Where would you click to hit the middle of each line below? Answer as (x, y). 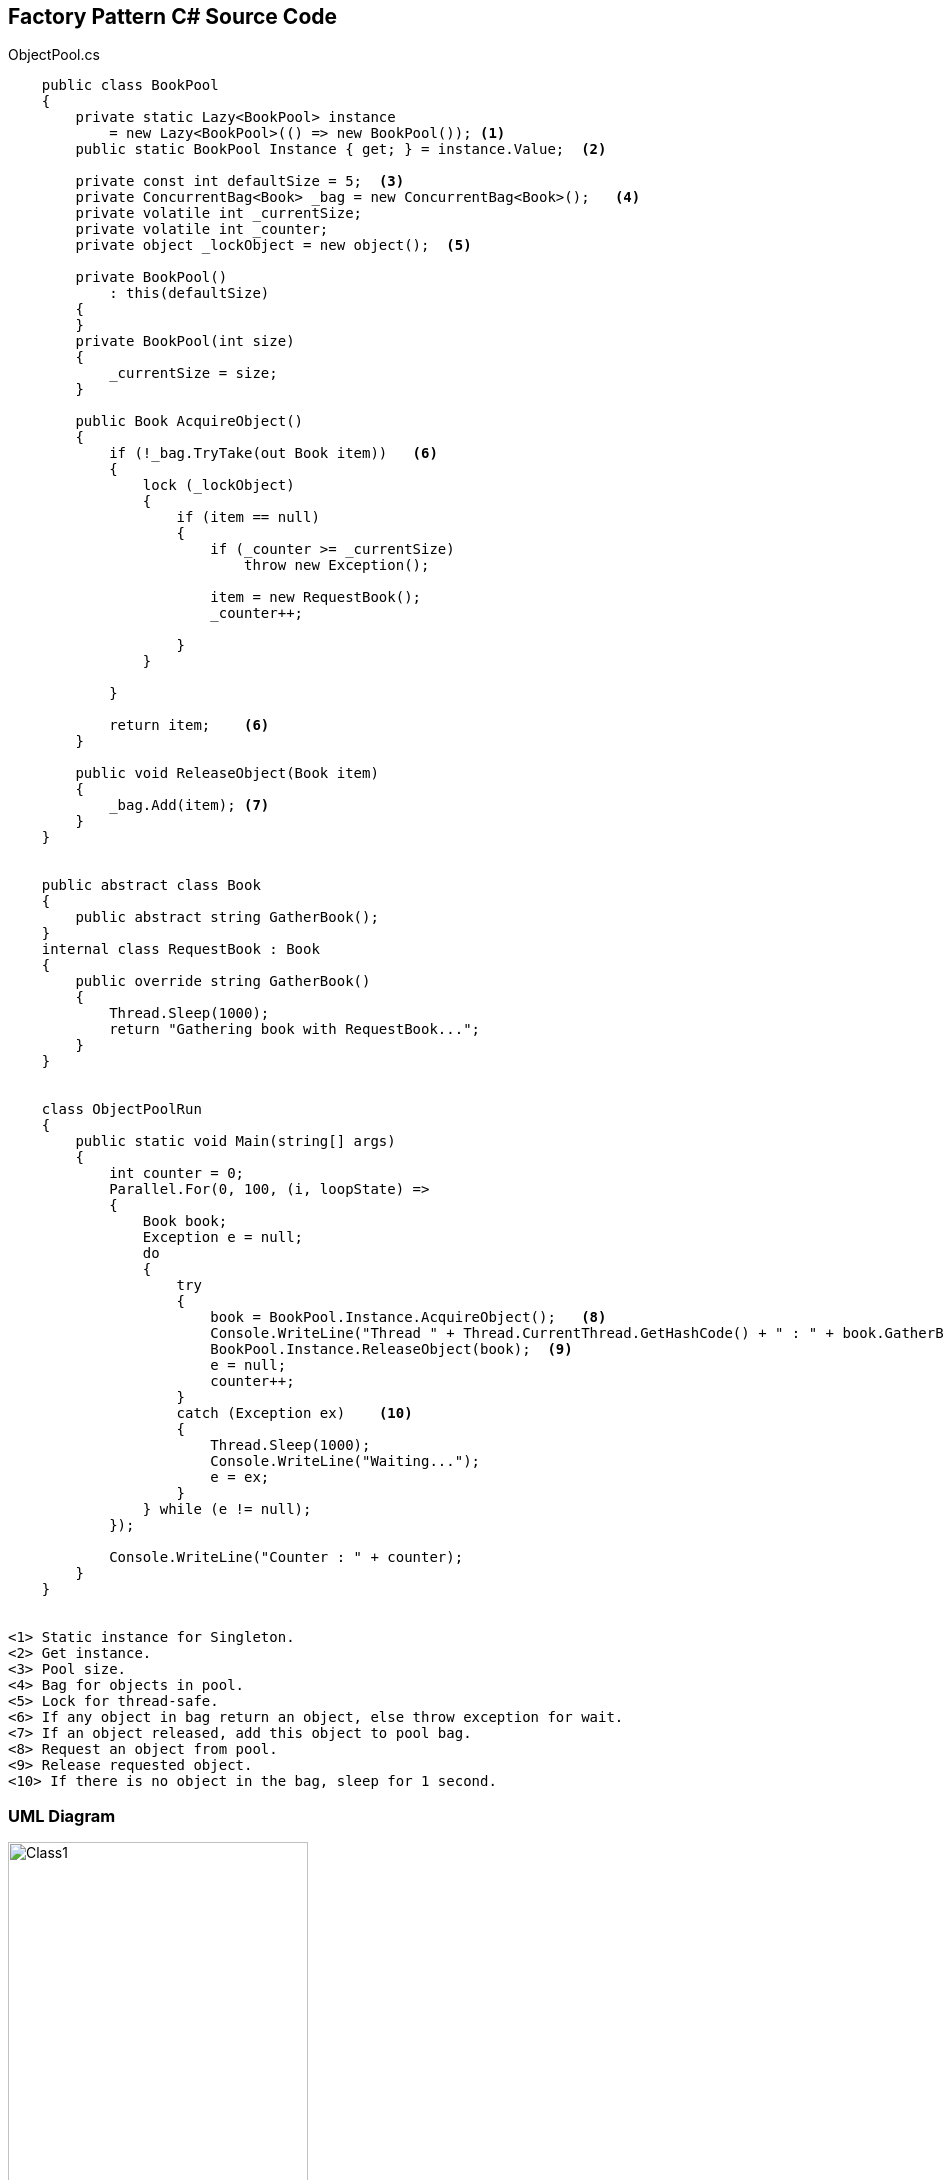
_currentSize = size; (193, 373)
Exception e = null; (223, 1237)
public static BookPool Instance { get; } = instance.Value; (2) (341, 149)
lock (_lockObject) (218, 485)
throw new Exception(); (337, 565)
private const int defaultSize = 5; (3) (240, 181)
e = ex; (240, 1477)
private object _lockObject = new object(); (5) (273, 245)
